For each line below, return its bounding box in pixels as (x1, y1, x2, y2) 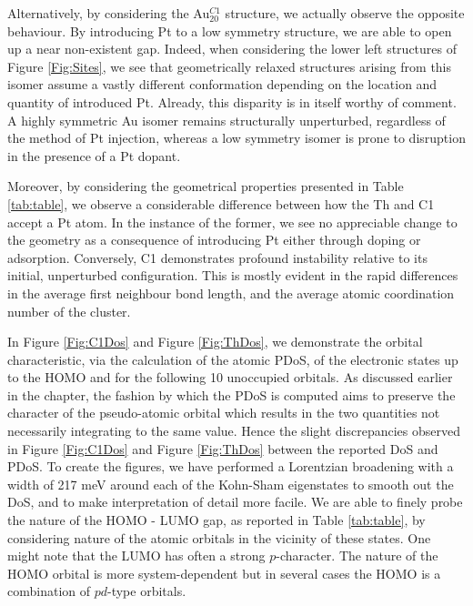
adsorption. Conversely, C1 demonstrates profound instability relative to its (7, 247, 428, 267)
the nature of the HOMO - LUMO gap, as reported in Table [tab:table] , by (7, 510, 426, 530)
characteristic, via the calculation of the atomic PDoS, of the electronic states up (7, 349, 458, 369)
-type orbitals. (107, 581, 186, 601)
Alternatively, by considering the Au (7, 4, 210, 22)
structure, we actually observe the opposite (225, 4, 465, 22)
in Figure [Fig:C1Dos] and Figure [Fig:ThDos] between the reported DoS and (7, 439, 438, 458)
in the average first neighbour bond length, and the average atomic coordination (7, 283, 455, 302)
